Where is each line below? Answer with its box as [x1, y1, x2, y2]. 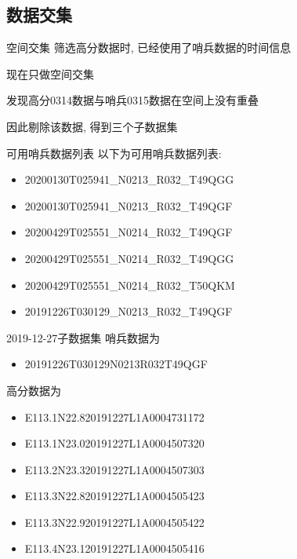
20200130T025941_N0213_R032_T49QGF [24, 197, 233, 214]
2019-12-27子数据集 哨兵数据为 [6, 329, 160, 345]
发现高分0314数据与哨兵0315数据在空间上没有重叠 [6, 92, 259, 108]
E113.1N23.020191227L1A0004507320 [24, 435, 205, 451]
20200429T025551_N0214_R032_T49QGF [24, 224, 233, 240]
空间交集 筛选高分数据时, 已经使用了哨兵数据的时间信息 [6, 39, 292, 56]
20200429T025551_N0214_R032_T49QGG [24, 250, 234, 266]
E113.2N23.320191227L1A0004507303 [24, 461, 205, 477]
